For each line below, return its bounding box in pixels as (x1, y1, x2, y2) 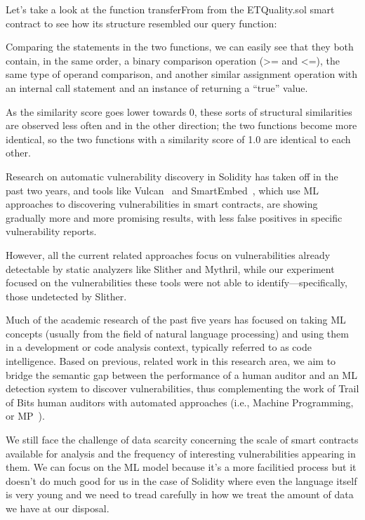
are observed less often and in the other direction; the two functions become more (6, 118, 357, 133)
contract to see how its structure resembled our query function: (6, 15, 277, 30)
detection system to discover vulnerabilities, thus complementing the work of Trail (6, 381, 359, 396)
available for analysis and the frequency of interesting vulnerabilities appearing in (6, 446, 356, 460)
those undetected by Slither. (6, 288, 127, 303)
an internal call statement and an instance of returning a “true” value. (6, 80, 308, 95)
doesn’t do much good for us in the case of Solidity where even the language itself (6, 473, 357, 488)
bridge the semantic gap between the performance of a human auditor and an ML (6, 367, 357, 382)
